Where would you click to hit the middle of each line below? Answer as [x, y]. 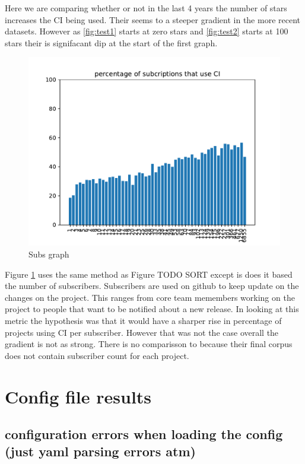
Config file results [78, 396]
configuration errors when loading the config [144, 434]
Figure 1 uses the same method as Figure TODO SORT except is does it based [149, 274]
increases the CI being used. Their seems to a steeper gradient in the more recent [152, 19]
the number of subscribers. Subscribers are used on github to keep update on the [152, 286]
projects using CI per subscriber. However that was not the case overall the [142, 332]
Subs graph [49, 254]
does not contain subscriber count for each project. [97, 355]
